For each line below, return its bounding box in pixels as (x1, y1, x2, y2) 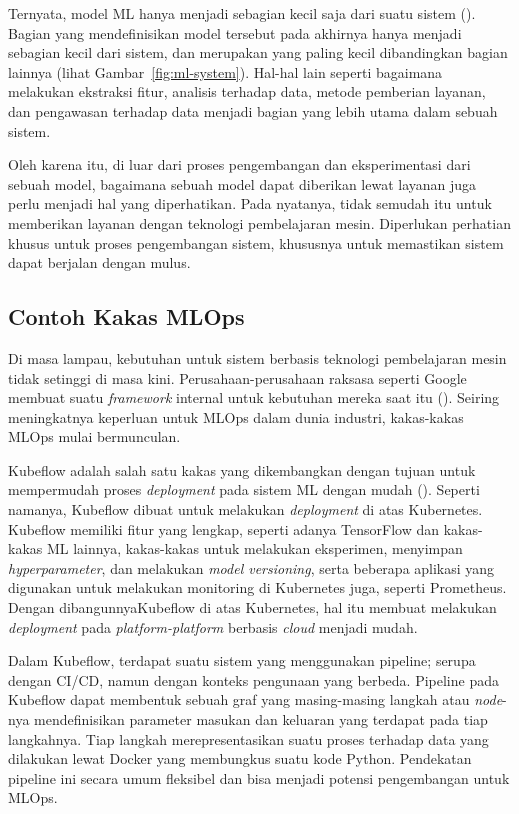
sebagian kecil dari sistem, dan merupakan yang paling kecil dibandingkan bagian (8, 42, 508, 63)
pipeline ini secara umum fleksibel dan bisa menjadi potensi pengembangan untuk (8, 767, 510, 788)
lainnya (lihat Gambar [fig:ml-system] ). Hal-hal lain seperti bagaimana (8, 61, 443, 82)
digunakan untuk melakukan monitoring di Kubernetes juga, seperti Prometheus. (8, 577, 507, 598)
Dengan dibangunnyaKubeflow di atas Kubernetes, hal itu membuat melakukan (8, 597, 497, 618)
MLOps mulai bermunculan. (8, 426, 181, 447)
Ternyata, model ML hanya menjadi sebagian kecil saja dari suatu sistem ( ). (8, 3, 476, 23)
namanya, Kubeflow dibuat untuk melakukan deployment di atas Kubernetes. (8, 499, 483, 520)
